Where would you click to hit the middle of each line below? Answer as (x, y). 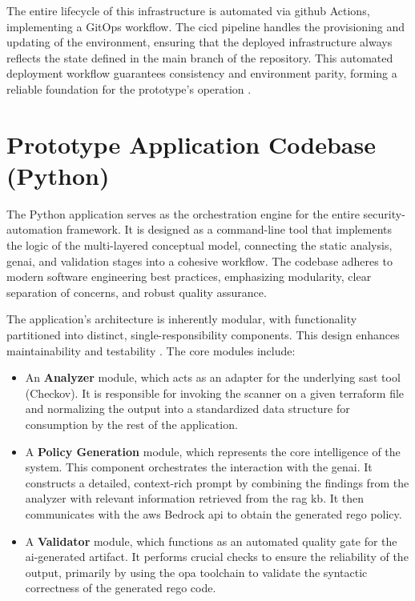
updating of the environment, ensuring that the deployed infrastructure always (199, 42)
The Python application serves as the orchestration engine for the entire (183, 213)
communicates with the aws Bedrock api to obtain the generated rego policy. (214, 513)
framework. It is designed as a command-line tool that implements (229, 229)
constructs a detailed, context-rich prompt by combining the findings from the (217, 482)
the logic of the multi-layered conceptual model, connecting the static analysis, (199, 245)
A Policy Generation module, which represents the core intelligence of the (213, 451)
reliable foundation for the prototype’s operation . (129, 88)
